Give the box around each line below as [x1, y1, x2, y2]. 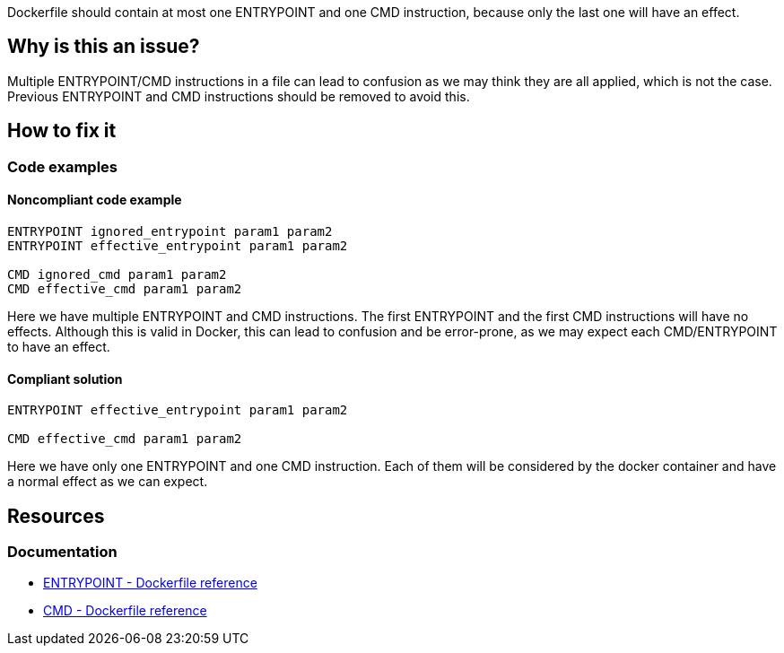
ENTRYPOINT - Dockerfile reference [43, 575, 257, 591]
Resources [7, 504, 105, 527]
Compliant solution [7, 370, 123, 387]
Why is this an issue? [7, 35, 200, 58]
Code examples [7, 157, 118, 176]
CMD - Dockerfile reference [43, 603, 207, 619]
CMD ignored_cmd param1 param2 [7, 266, 227, 282]
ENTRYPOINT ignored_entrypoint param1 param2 [7, 223, 333, 239]
